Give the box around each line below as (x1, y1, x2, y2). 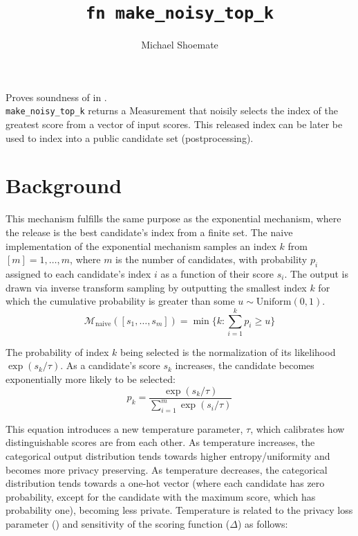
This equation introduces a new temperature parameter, (6, 421, 243, 436)
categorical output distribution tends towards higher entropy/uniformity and (6, 449, 330, 463)
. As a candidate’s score (60, 358, 160, 373)
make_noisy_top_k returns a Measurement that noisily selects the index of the (6, 103, 338, 118)
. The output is (284, 266, 349, 280)
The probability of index (6, 344, 109, 359)
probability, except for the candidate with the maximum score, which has (6, 489, 316, 503)
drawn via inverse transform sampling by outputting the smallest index (6, 280, 307, 294)
